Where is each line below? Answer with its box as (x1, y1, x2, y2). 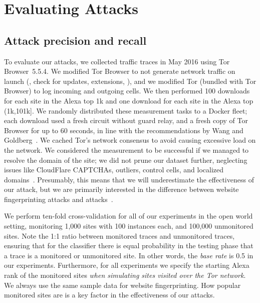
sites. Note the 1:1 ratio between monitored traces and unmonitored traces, (4, 230, 235, 241)
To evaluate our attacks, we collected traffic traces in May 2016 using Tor (4, 56, 230, 66)
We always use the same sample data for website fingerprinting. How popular (4, 279, 241, 290)
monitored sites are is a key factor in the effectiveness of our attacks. (4, 289, 215, 300)
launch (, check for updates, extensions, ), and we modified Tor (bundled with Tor (4, 75, 256, 86)
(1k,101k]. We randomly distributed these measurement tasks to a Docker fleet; (4, 105, 247, 116)
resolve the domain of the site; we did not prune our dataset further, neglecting (4, 154, 247, 165)
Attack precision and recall (4, 32, 147, 48)
